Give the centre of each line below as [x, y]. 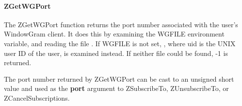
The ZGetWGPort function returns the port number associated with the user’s [121, 24]
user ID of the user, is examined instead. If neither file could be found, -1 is [116, 53]
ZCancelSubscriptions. [37, 97]
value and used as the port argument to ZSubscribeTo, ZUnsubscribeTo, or [116, 88]
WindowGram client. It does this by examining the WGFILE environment [114, 34]
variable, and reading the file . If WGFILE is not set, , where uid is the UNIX [120, 43]
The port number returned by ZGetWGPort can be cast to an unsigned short [119, 79]
